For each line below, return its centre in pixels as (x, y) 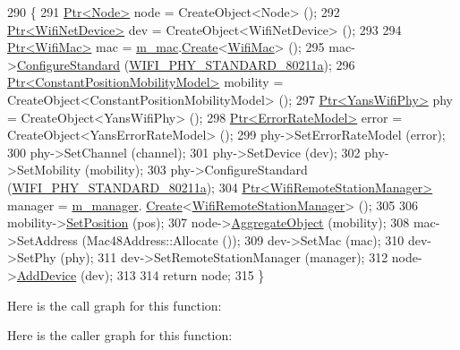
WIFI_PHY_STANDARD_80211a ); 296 (242, 64)
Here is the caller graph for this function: (120, 335)
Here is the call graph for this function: (115, 305)
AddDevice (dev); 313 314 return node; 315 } (141, 274)
